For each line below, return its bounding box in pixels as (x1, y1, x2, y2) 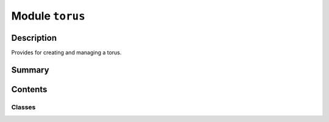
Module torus (11, 9, 85, 23)
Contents (11, 84, 48, 95)
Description (11, 32, 57, 43)
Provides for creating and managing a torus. (11, 49, 122, 56)
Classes (11, 102, 36, 111)
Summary (11, 65, 49, 75)
